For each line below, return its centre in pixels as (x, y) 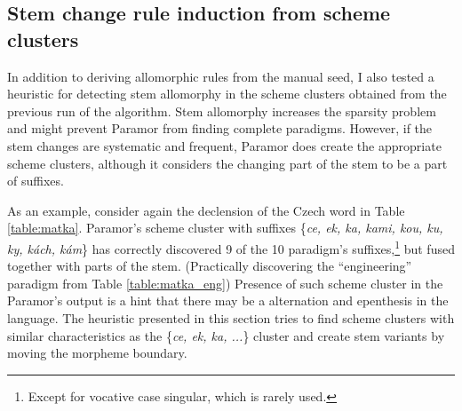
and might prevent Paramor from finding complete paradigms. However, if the (220, 128)
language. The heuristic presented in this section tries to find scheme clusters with (231, 317)
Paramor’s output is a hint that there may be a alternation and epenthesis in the (228, 300)
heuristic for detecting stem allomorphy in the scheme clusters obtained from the (227, 94)
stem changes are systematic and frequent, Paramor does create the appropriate (224, 145)
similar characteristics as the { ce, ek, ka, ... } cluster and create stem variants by (226, 335)
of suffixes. (36, 181)
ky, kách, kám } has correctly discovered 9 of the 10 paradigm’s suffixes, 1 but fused (231, 247)
